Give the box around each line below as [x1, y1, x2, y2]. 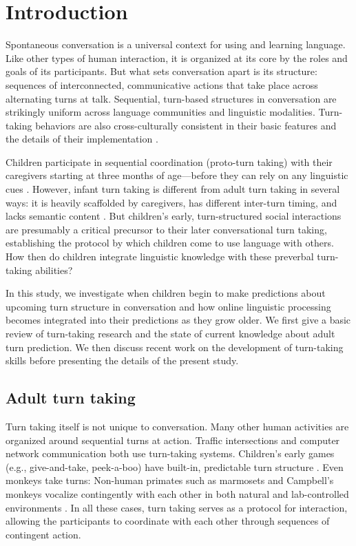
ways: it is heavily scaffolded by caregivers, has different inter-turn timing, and [6, 195, 337, 209]
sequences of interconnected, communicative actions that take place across [6, 77, 318, 92]
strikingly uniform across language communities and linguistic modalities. [6, 105, 315, 119]
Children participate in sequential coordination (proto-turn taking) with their [6, 154, 333, 169]
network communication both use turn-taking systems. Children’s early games [6, 446, 335, 461]
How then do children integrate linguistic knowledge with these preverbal [6, 249, 314, 264]
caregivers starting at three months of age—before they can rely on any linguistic [6, 168, 348, 182]
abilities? [35, 262, 73, 277]
